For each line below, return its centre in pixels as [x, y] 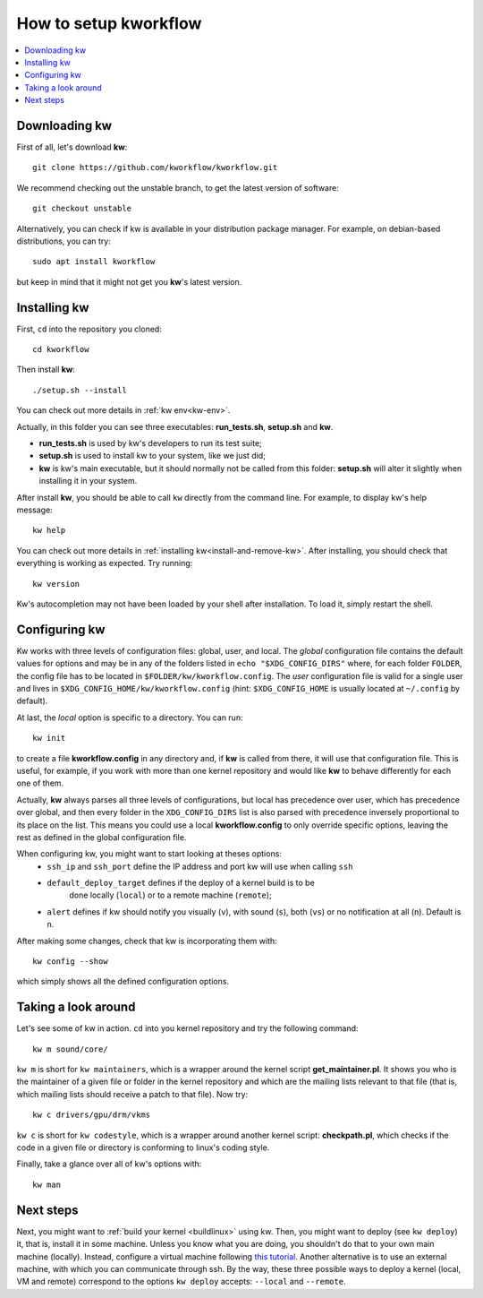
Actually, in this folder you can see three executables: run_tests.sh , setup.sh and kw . [175, 426]
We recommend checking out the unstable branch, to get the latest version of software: [178, 187]
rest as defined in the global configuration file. [102, 837]
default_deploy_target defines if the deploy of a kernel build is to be [181, 883]
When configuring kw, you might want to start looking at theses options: [149, 854]
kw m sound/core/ [70, 1049]
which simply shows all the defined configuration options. [123, 982]
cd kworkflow [61, 350]
